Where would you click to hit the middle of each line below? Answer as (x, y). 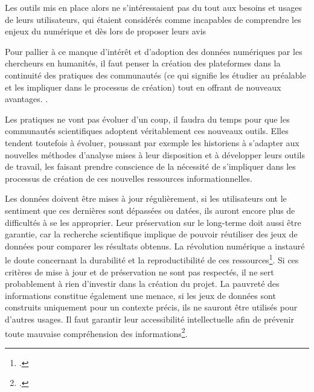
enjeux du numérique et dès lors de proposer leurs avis (106, 31)
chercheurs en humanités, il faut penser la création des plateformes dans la (143, 63)
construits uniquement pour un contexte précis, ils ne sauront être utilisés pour (151, 307)
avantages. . (27, 99)
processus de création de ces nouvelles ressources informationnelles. (129, 178)
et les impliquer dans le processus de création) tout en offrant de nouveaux (143, 87)
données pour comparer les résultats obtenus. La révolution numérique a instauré (155, 246)
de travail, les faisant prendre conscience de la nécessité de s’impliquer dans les (150, 166)
